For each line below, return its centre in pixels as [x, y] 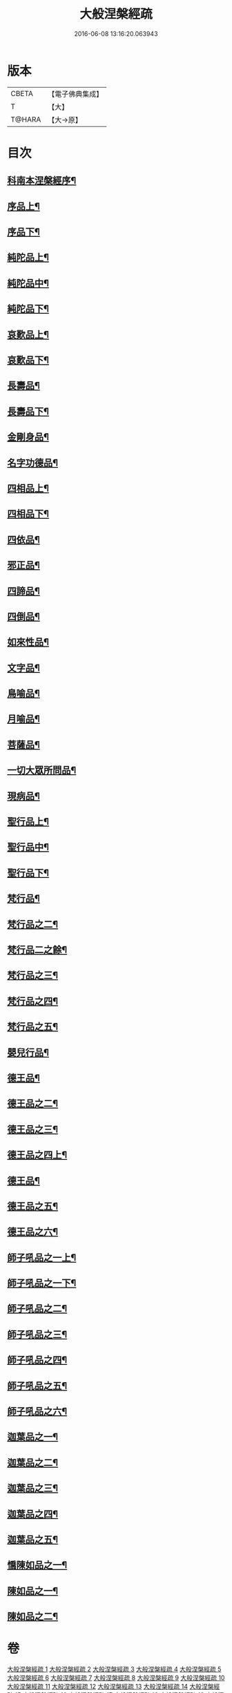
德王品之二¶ [33, 1103]
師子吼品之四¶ [37, 1360]
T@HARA [26, 119]
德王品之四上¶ [37, 1155]
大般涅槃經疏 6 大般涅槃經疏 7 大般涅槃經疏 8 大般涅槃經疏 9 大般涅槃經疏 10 [116, 1678]
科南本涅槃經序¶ [42, 181]
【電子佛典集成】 [76, 94]
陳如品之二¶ [33, 1617]
